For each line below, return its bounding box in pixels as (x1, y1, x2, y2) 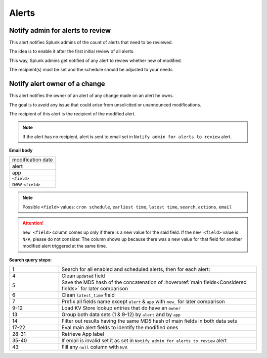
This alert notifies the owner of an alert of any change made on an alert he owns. (9, 93, 174, 99)
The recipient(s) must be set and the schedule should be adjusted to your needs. (9, 67, 174, 73)
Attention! (22, 220, 44, 226)
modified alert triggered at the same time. (22, 243, 107, 249)
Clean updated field (61, 272, 105, 279)
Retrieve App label (61, 331, 104, 338)
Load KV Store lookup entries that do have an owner (61, 305, 181, 311)
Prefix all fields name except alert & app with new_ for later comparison (61, 298, 225, 305)
